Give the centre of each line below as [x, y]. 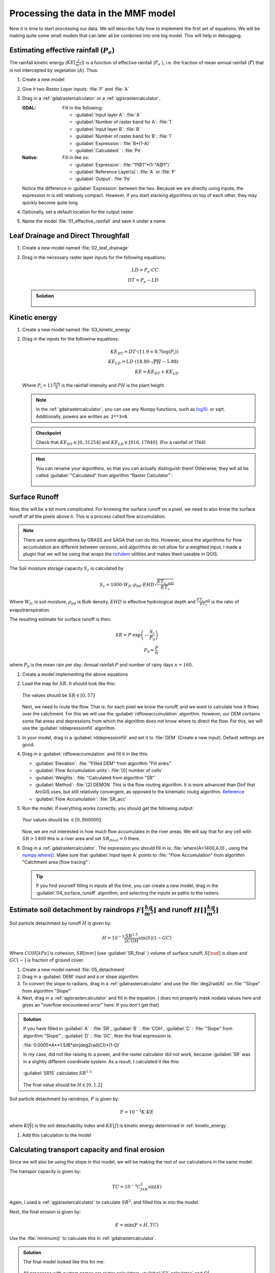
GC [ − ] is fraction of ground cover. [47, 960]
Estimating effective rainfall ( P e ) [62, 51]
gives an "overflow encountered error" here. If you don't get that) [91, 1005]
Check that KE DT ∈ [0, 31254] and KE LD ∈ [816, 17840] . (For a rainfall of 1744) [121, 443]
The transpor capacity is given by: [45, 1171]
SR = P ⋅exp [128, 635]
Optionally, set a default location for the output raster [78, 212]
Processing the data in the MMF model [92, 13]
